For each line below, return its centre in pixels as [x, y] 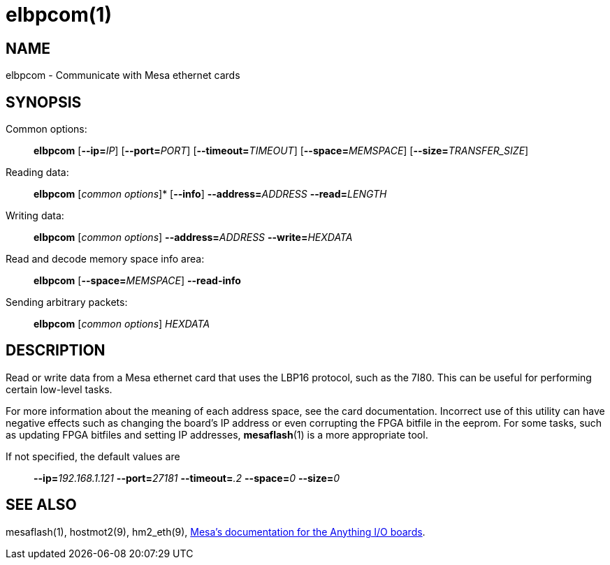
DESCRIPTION [56, 351]
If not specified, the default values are [93, 456]
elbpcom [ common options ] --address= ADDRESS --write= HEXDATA [193, 237]
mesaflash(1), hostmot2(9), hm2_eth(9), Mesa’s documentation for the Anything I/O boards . [216, 531]
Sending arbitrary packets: [67, 302]
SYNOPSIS [44, 102]
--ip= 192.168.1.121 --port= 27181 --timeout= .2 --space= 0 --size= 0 [187, 478]
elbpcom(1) [59, 15]
